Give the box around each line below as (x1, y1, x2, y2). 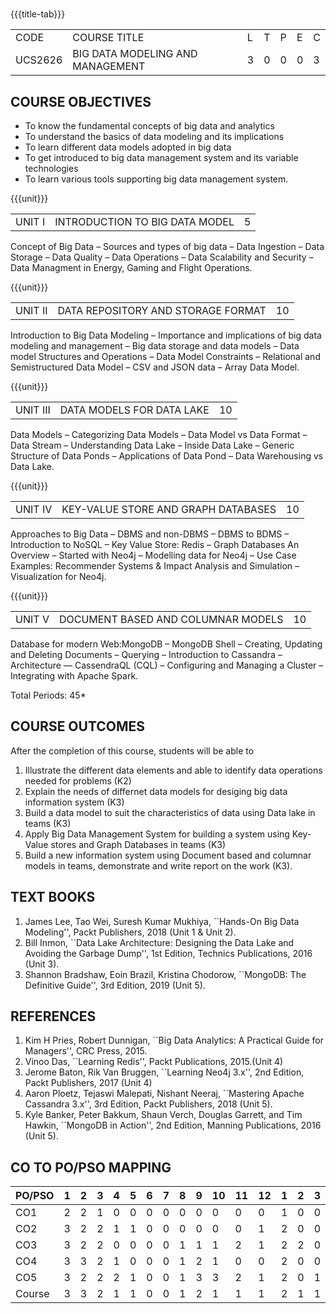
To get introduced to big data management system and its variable (24, 152, 299, 163)
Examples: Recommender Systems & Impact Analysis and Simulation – (10, 560, 300, 572)
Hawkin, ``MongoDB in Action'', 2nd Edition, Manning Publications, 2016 (24, 1119, 322, 1132)
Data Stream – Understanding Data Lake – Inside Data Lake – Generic (10, 439, 295, 451)
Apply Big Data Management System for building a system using (24, 828, 290, 840)
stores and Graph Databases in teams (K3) (50, 838, 227, 850)
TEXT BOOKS (10, 889, 96, 906)
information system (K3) (24, 796, 125, 808)
